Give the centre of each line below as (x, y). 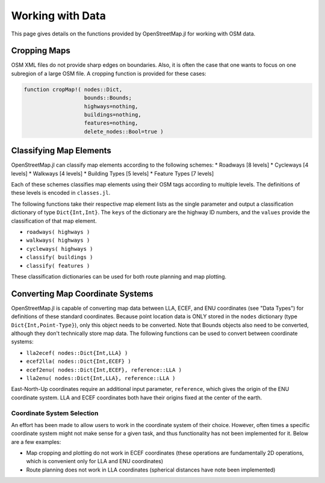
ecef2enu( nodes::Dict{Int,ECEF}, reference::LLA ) (104, 370)
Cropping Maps (41, 51)
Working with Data (59, 16)
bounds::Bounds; (108, 98)
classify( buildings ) (60, 257)
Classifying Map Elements (61, 151)
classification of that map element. (54, 221)
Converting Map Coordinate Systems (82, 294)
